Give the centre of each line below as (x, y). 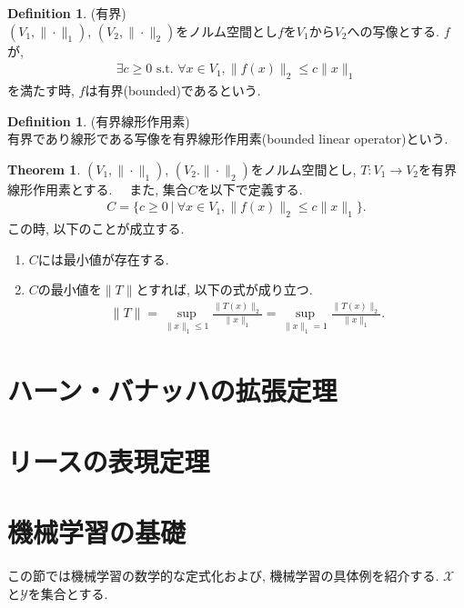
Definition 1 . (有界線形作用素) (99, 120)
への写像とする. (393, 30)
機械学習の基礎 (97, 532)
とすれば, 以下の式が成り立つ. (224, 289)
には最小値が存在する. (103, 259)
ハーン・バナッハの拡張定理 (172, 389)
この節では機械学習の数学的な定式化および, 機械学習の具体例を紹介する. (223, 576)
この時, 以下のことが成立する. (96, 229)
